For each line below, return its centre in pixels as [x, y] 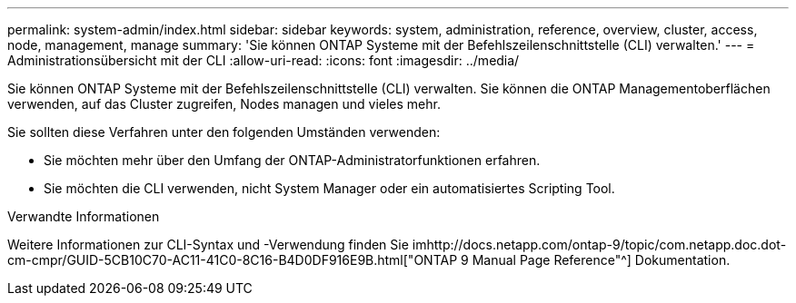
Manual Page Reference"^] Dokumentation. [601, 260]
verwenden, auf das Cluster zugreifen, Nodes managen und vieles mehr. [224, 104]
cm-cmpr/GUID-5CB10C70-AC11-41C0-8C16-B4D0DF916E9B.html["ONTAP [233, 260]
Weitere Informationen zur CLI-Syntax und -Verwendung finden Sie [208, 244]
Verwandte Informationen [84, 216]
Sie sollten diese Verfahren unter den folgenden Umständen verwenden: [224, 132]
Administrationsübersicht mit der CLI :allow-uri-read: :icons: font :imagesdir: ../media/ [264, 60]
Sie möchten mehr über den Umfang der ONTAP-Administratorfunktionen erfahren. [292, 160]
